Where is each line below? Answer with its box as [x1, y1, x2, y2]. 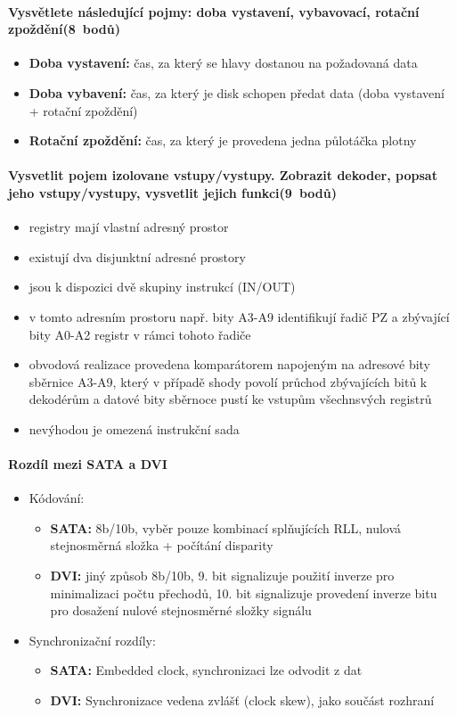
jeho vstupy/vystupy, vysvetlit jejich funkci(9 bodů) [8, 183, 337, 202]
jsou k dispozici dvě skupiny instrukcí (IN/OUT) [29, 277, 296, 296]
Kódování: [29, 489, 85, 507]
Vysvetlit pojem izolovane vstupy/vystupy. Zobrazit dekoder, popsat [8, 166, 437, 185]
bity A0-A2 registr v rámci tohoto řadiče [29, 325, 251, 343]
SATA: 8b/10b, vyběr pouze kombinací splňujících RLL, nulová [50, 518, 402, 537]
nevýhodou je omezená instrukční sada [29, 419, 240, 438]
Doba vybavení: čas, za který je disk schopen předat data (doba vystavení [29, 83, 445, 102]
